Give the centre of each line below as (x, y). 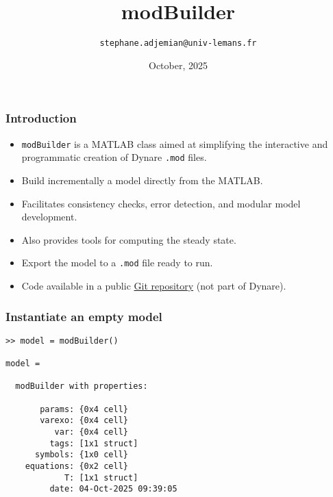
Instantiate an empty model (84, 316)
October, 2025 (178, 65)
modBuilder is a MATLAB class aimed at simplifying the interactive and (175, 143)
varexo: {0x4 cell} (84, 421)
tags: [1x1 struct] (94, 443)
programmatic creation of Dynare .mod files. (114, 157)
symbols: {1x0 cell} (81, 455)
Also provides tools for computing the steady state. (129, 239)
